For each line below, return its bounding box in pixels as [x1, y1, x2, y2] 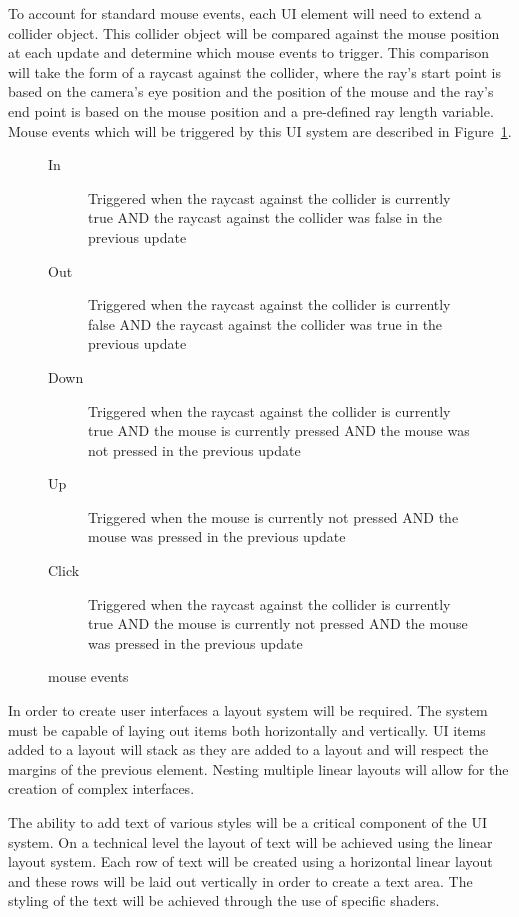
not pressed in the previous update [88, 439, 301, 460]
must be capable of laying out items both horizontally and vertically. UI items [8, 719, 486, 740]
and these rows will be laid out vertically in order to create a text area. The [8, 870, 473, 891]
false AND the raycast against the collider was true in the [88, 313, 443, 334]
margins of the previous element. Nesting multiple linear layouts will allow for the [8, 758, 509, 779]
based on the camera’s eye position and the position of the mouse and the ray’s [8, 81, 494, 102]
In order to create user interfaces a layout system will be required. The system [8, 700, 488, 721]
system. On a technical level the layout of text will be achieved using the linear [8, 831, 493, 852]
